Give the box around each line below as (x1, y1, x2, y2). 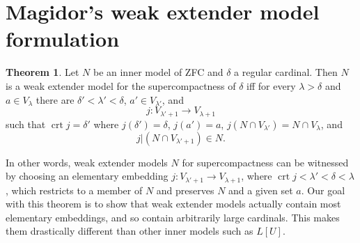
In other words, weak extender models (6, 155, 168, 169)
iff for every (246, 78, 296, 93)
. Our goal (301, 182, 345, 197)
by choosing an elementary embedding (6, 168, 169, 183)
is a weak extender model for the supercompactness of (6, 78, 236, 93)
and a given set (228, 182, 293, 197)
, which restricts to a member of (6, 182, 143, 197)
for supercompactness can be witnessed (182, 155, 349, 169)
